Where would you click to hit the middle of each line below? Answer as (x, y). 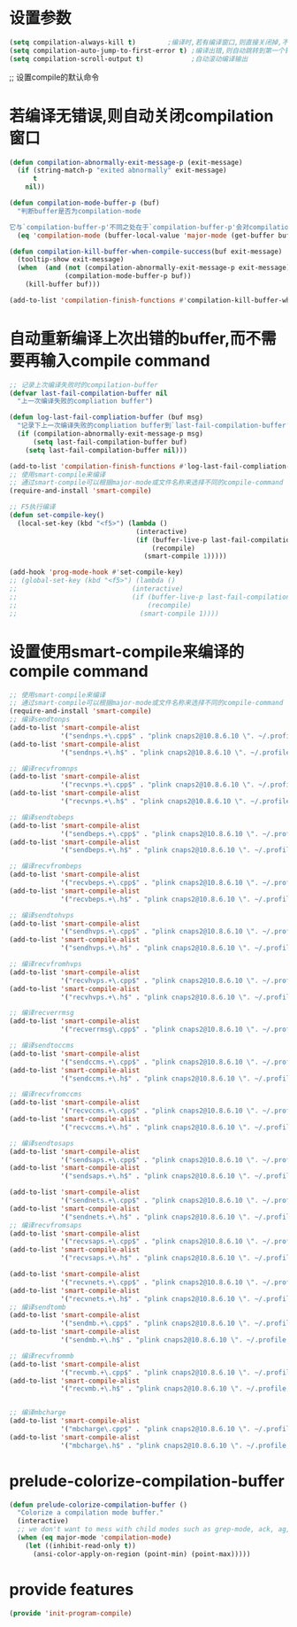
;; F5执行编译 (32, 507)
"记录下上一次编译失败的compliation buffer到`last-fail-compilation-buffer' (153, 426)
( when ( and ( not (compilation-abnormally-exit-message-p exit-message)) (156, 268)
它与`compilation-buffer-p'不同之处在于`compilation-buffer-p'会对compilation (151, 227)
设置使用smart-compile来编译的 (127, 651)
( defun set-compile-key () (57, 515)
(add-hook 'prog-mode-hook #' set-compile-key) (96, 572)
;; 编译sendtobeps (42, 817)
